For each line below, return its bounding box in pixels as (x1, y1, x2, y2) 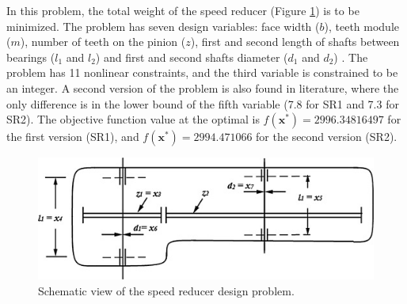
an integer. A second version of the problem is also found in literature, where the (6, 79, 399, 96)
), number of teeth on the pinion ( (20, 33, 186, 50)
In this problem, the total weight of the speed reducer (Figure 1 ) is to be (6, 2, 359, 18)
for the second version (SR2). (256, 128, 397, 145)
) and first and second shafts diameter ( (95, 48, 288, 65)
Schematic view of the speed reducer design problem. (38, 282, 295, 298)
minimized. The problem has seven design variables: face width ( (6, 17, 320, 34)
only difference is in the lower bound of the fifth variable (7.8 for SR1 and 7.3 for (6, 95, 399, 112)
